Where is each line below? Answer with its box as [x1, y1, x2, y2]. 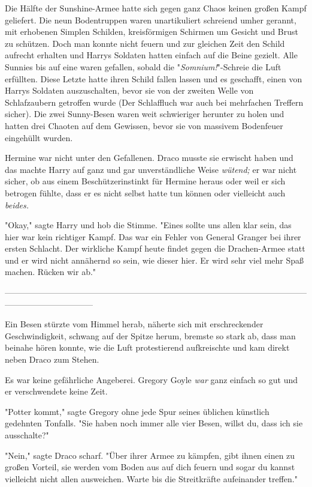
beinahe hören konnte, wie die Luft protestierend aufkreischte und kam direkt [5, 341, 290, 354]
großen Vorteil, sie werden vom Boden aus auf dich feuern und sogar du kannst [5, 461, 295, 473]
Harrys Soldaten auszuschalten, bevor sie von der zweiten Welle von [5, 84, 254, 97]
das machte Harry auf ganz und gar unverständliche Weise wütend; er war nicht [5, 163, 297, 175]
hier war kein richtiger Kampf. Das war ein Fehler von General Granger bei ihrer [5, 230, 301, 243]
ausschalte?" [5, 429, 49, 441]
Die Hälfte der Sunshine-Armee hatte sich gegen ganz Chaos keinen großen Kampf [5, 2, 307, 14]
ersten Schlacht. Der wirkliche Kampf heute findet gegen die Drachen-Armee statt [5, 242, 305, 255]
